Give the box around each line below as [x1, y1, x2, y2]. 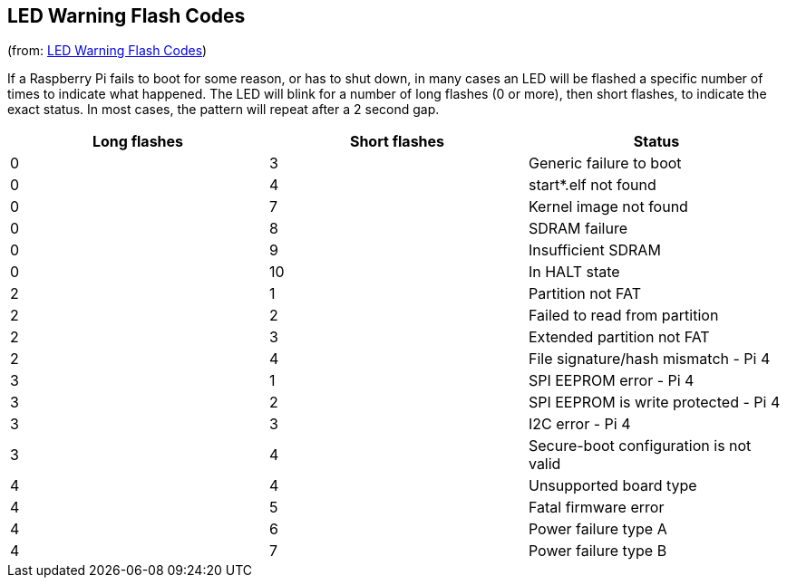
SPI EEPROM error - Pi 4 [528, 371, 695, 390]
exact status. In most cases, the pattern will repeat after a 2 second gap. [7, 101, 440, 118]
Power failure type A [528, 520, 667, 539]
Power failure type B [528, 542, 667, 561]
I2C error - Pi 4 [528, 415, 631, 434]
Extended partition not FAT [528, 328, 710, 347]
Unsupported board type [528, 476, 697, 495]
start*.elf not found [528, 176, 656, 195]
